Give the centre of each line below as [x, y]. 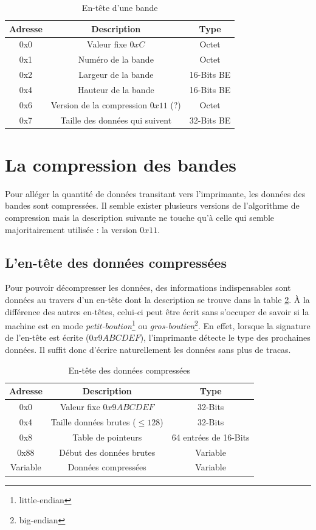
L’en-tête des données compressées [116, 262]
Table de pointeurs [107, 437]
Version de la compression [99, 104]
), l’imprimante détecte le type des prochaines [225, 337]
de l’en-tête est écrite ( [47, 337]
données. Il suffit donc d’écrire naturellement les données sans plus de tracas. [148, 350]
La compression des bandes [121, 164]
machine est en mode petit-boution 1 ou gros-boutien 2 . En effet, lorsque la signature [158, 325]
